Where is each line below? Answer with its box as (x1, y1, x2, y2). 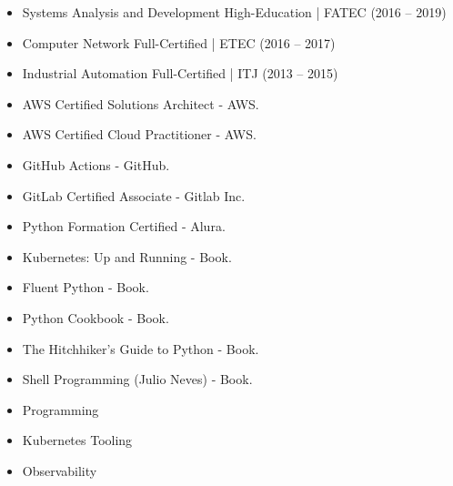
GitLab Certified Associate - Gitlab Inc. (22, 186, 246, 205)
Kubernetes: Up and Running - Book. (22, 247, 232, 266)
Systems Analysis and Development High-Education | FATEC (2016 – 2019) (22, 3, 447, 21)
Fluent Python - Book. (22, 278, 149, 297)
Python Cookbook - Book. (22, 308, 169, 327)
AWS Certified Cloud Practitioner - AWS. (22, 125, 257, 144)
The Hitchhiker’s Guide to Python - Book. (22, 339, 259, 358)
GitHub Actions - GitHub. (22, 155, 170, 174)
